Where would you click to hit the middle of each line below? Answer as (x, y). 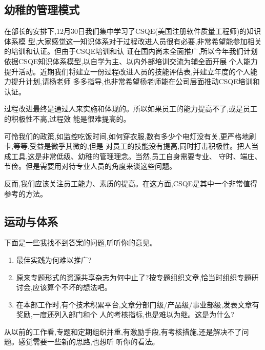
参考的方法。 (26, 193)
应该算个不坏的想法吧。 (72, 287)
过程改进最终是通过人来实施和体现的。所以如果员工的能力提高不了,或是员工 (131, 109)
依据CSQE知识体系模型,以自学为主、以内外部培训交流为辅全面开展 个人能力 (131, 61)
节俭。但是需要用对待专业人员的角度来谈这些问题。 (90, 166)
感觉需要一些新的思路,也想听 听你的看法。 (89, 342)
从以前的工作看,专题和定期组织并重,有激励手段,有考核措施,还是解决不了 (123, 331)
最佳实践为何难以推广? (54, 259)
